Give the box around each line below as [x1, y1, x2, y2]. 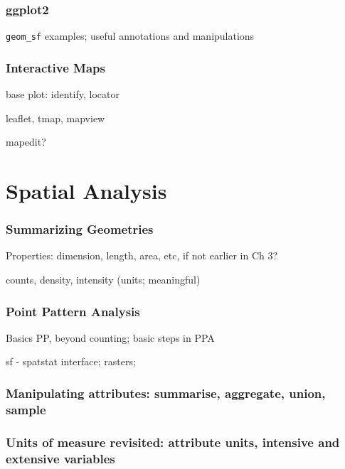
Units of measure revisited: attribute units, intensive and [6, 433, 340, 451]
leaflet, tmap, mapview [6, 110, 105, 125]
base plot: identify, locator [6, 87, 120, 102]
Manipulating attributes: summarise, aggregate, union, [6, 384, 326, 401]
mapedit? [6, 134, 46, 149]
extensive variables [6, 449, 115, 467]
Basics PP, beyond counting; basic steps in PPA [6, 330, 215, 345]
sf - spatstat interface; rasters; [6, 354, 136, 369]
